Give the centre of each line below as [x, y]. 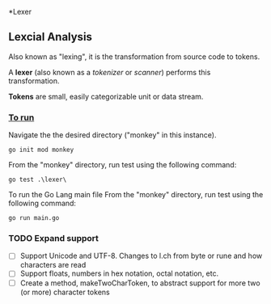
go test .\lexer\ [38, 180]
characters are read [53, 265]
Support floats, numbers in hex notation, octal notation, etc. [119, 273]
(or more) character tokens [65, 292]
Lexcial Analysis [51, 37]
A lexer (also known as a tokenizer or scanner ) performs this [110, 72]
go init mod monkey [41, 150]
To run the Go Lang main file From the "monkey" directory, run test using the [136, 195]
